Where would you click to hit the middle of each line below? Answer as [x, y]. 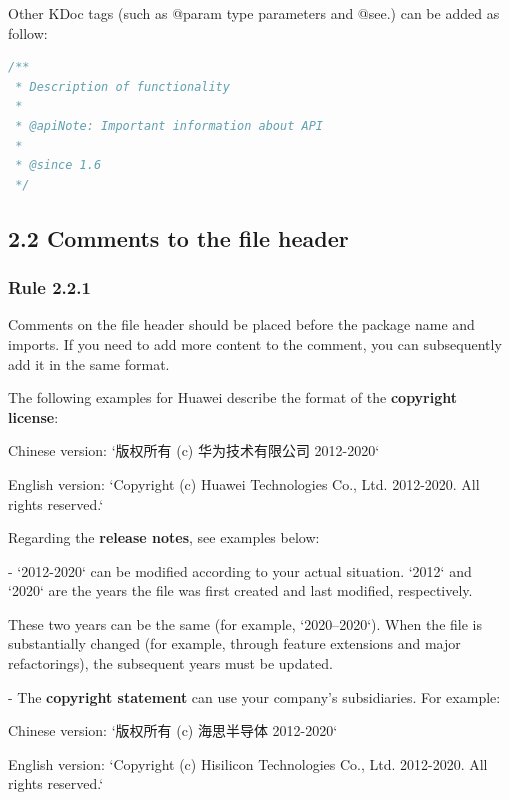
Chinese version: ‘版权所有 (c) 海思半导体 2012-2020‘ [173, 730]
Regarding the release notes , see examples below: [164, 537]
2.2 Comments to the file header [178, 237]
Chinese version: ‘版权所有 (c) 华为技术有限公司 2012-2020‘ [194, 450]
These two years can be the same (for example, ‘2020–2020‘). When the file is [245, 623]
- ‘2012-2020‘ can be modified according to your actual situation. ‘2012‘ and [240, 570]
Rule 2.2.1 [49, 287]
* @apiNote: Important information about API [169, 125]
